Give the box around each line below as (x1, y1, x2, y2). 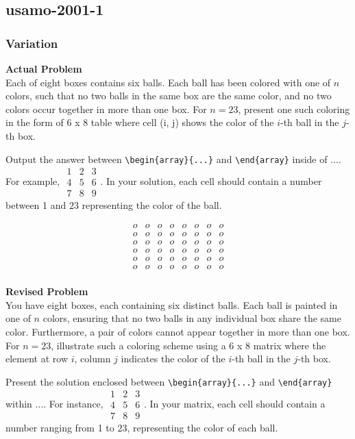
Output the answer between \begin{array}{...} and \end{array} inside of (5, 151, 328, 166)
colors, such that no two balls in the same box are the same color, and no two (5, 88, 332, 103)
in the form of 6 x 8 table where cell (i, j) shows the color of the (5, 115, 274, 129)
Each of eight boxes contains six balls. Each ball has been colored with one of (5, 75, 331, 89)
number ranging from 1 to (5, 421, 114, 435)
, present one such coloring (238, 101, 350, 116)
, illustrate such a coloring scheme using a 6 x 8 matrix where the (51, 338, 326, 352)
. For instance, (43, 396, 103, 410)
